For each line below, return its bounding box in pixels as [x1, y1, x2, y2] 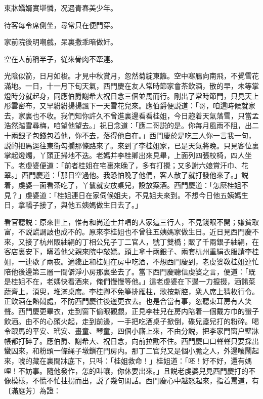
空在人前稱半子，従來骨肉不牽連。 [4, 53, 117, 64]
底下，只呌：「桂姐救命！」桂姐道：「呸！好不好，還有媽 [67, 355, 252, 366]
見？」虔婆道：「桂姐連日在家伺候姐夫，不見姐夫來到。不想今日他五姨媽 [4, 189, 241, 200]
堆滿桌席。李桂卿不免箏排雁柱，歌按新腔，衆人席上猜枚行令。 [53, 286, 259, 296]
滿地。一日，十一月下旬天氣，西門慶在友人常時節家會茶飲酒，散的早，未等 [4, 80, 252, 91]
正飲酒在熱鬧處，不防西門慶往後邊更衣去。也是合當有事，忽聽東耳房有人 [4, 296, 245, 306]
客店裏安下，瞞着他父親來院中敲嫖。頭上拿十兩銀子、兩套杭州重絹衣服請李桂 [4, 246, 259, 257]
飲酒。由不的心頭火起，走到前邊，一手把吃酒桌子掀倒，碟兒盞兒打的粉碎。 [4, 315, 252, 326]
